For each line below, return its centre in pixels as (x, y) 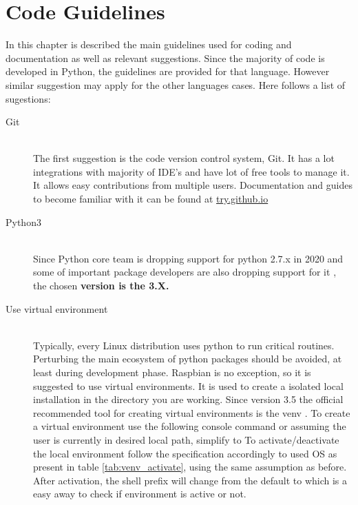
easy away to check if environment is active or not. (140, 494)
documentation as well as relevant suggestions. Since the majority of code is (165, 58)
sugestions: (28, 98)
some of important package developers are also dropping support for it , (185, 272)
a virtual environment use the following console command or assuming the (190, 426)
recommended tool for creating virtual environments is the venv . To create (192, 412)
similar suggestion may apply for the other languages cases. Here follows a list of (176, 84)
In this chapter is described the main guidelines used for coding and (149, 44)
